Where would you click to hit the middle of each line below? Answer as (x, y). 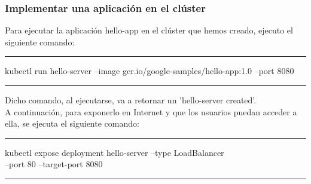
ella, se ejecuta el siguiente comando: (72, 123)
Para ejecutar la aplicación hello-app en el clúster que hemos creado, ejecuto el (149, 30)
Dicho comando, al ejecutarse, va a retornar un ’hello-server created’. (131, 100)
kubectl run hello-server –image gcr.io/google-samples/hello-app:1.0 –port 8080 (150, 71)
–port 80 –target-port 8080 (54, 164)
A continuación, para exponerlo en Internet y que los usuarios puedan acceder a (151, 111)
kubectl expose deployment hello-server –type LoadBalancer (115, 152)
